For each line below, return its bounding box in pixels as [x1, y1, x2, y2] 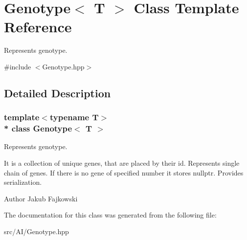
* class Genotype [4, 122, 72, 134]
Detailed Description [4, 85, 111, 100]
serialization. [4, 177, 42, 187]
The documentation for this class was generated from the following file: [4, 210, 217, 220]
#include [4, 61, 31, 71]
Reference [4, 17, 72, 37]
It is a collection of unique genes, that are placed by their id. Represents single [4, 158, 240, 168]
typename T [49, 111, 99, 123]
